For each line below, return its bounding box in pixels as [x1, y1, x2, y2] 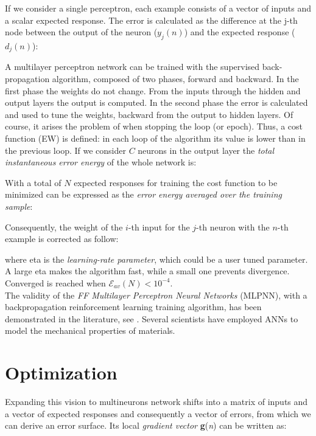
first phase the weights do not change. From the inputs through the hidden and [5, 84, 301, 97]
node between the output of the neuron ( [5, 26, 158, 38]
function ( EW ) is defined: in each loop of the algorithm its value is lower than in [5, 132, 306, 144]
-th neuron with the [196, 220, 270, 233]
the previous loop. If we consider [5, 144, 126, 156]
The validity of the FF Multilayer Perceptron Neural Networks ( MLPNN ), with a [5, 288, 307, 301]
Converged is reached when [5, 276, 106, 289]
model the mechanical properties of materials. [5, 324, 175, 337]
